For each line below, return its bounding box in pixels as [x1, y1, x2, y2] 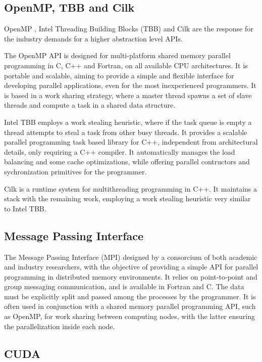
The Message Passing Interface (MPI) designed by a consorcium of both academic [4, 251, 257, 262]
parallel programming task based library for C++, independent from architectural [4, 137, 258, 147]
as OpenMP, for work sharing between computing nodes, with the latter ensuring [4, 311, 255, 322]
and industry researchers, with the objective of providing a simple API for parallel [4, 261, 258, 272]
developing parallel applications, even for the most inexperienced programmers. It [4, 80, 256, 91]
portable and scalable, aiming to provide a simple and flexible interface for [4, 70, 234, 80]
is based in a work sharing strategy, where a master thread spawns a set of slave [4, 89, 252, 100]
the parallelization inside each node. [4, 321, 115, 331]
